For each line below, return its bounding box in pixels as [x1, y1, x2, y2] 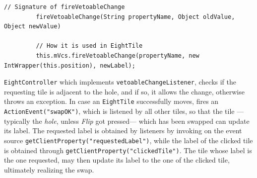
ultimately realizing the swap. [4, 164, 94, 175]
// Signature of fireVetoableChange [4, 3, 125, 10]
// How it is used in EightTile [36, 42, 143, 50]
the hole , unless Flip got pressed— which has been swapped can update [32, 115, 250, 126]
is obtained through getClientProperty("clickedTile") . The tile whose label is [4, 145, 252, 155]
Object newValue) [4, 23, 61, 30]
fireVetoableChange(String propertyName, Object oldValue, [36, 13, 235, 20]
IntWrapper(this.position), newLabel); [4, 62, 135, 69]
